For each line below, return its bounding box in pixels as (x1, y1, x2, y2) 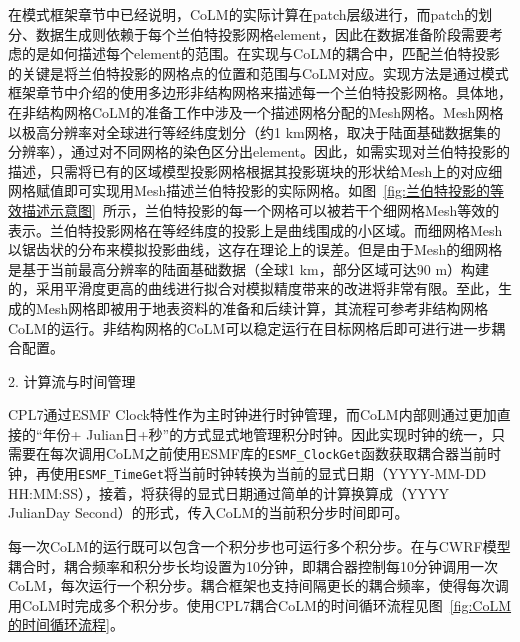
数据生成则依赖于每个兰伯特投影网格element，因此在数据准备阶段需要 (35, 23, 490, 44)
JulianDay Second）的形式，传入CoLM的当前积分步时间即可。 (8, 502, 409, 523)
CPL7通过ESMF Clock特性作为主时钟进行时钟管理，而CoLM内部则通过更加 (8, 404, 497, 425)
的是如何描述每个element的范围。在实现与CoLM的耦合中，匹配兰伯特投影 (21, 43, 500, 64)
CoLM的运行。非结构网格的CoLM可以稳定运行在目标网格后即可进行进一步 (8, 317, 492, 338)
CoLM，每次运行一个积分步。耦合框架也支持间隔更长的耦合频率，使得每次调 (8, 575, 509, 596)
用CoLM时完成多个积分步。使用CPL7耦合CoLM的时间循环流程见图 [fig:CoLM (8, 594, 512, 615)
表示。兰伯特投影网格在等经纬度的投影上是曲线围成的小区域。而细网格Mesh (8, 219, 503, 240)
